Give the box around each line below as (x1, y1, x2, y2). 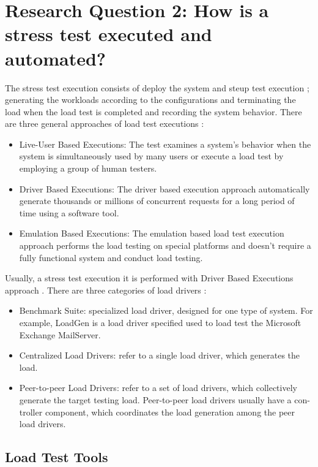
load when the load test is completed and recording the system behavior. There (5, 105, 302, 118)
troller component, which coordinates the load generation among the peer (19, 405, 295, 418)
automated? (5, 45, 106, 70)
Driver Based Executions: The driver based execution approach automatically (19, 182, 310, 195)
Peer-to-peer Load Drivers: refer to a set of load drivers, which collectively (19, 381, 297, 394)
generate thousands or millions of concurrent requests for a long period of (19, 194, 295, 207)
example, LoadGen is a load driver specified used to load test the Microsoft (19, 316, 301, 328)
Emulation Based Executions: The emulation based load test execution (19, 227, 284, 240)
